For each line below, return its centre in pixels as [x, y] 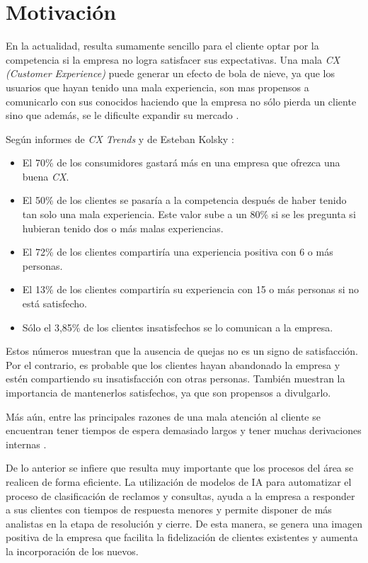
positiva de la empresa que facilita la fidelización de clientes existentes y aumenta [182, 537]
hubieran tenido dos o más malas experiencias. [123, 228]
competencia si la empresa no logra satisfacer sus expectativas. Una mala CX [173, 59]
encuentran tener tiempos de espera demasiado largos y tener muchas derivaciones [184, 430]
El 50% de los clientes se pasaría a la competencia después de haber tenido [184, 200]
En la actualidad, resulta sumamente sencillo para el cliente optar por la [162, 46]
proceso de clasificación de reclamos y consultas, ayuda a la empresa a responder [180, 495]
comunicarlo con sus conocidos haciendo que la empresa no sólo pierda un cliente [181, 101]
